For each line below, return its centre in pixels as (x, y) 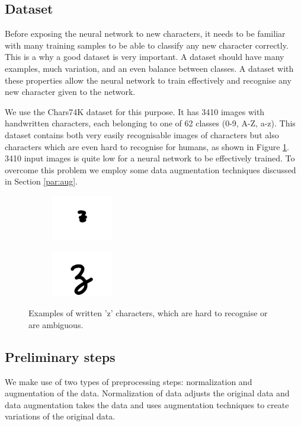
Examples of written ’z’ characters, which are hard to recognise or (148, 313)
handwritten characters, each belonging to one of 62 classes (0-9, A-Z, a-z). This (150, 123)
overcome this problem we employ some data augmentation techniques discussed (150, 169)
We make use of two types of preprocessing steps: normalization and (129, 381)
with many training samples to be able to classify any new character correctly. (147, 45)
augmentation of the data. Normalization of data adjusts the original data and (147, 393)
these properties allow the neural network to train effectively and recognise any (148, 80)
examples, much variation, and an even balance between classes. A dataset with (149, 68)
